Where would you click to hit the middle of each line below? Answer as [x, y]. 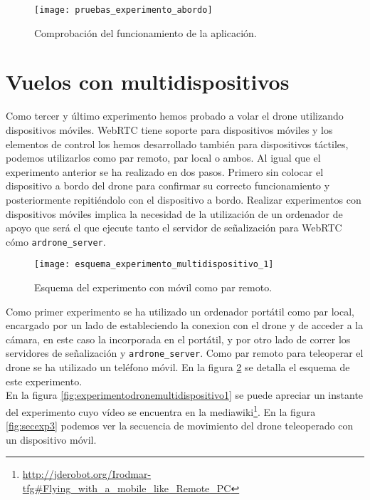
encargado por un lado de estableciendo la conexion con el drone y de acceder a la [185, 325]
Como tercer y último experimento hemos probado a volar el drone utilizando [175, 116]
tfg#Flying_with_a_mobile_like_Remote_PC [127, 488]
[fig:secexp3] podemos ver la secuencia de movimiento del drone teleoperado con [180, 426]
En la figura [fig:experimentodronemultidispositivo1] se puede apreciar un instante [185, 395]
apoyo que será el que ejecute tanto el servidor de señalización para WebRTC [174, 228]
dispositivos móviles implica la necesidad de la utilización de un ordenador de [174, 213]
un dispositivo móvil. [51, 439]
